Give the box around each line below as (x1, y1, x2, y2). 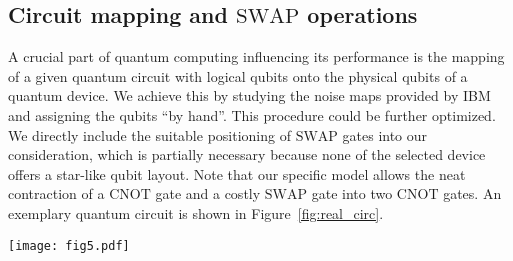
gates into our (342, 124, 428, 145)
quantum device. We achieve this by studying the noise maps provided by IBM (8, 85, 491, 106)
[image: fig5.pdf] (8, 238, 130, 253)
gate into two (311, 183, 393, 204)
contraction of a (8, 183, 105, 204)
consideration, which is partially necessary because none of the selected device (8, 144, 486, 165)
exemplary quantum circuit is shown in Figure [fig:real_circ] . (8, 202, 384, 223)
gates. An (443, 183, 502, 204)
